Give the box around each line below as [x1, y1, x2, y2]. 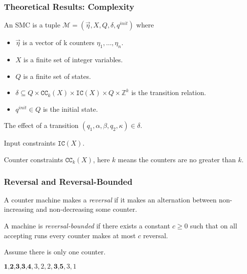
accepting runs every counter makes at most [4, 230, 136, 240]
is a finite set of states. [23, 71, 91, 81]
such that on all [190, 220, 237, 230]
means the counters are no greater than [118, 154, 236, 164]
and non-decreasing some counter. [36, 204, 137, 214]
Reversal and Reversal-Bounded [4, 175, 133, 187]
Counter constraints [4, 154, 63, 164]
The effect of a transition [4, 120, 79, 130]
